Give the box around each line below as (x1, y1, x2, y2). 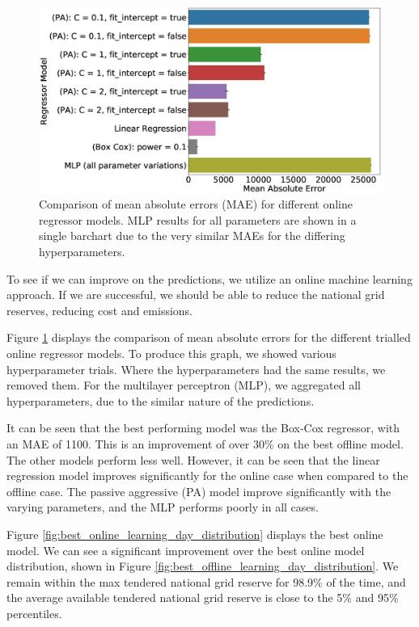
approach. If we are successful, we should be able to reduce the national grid (6, 286, 385, 303)
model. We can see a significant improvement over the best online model (6, 541, 365, 558)
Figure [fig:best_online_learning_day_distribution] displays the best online (6, 525, 383, 542)
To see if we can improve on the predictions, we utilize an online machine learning (6, 270, 413, 287)
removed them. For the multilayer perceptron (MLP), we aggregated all (6, 377, 361, 393)
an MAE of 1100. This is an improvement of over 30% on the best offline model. (6, 435, 404, 452)
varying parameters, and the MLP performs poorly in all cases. (6, 499, 319, 515)
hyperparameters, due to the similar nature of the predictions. (6, 392, 315, 409)
